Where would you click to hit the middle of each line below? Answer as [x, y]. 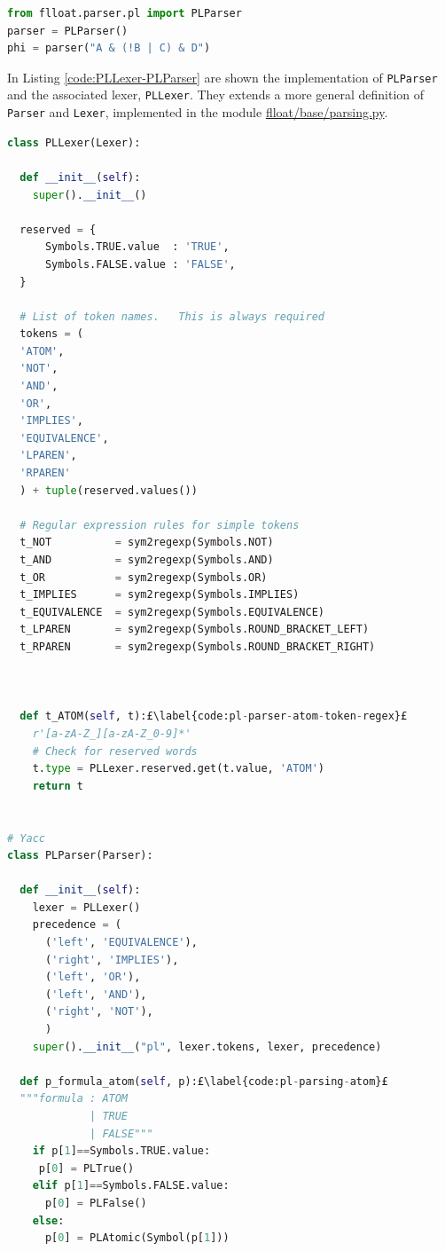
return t [58, 786]
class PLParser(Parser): [80, 856]
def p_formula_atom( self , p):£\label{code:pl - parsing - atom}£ [204, 1081]
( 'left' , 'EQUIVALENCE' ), [121, 943]
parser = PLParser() [68, 31]
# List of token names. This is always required [172, 316]
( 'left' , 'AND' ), [96, 994]
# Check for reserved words [115, 751]
